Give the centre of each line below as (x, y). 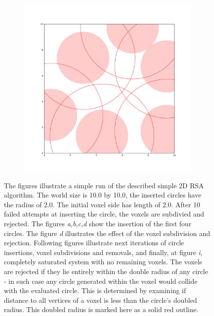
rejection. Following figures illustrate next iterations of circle (94, 243)
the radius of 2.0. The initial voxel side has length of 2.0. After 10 (102, 204)
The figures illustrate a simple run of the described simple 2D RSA (104, 185)
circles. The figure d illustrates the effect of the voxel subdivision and (107, 233)
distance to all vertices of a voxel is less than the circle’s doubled (100, 300)
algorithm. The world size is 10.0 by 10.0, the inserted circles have (103, 195)
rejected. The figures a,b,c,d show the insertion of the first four (98, 223)
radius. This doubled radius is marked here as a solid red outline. (101, 309)
